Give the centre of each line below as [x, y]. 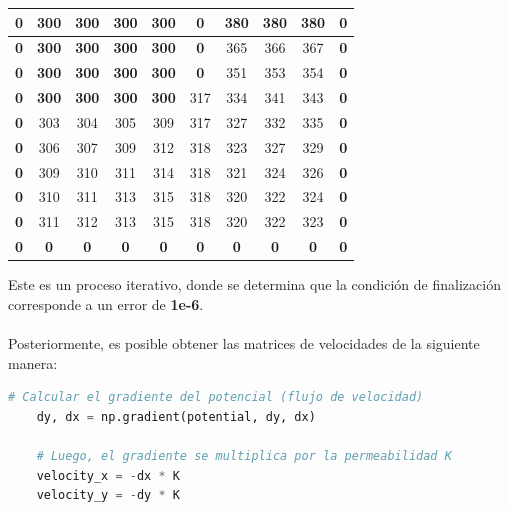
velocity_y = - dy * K [108, 495]
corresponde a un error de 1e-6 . [106, 303]
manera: [33, 362]
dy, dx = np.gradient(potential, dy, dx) [176, 416]
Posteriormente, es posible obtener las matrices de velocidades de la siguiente [244, 342]
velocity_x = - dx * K [108, 475]
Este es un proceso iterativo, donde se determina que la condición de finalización [254, 284]
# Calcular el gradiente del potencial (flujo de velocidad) [216, 397]
